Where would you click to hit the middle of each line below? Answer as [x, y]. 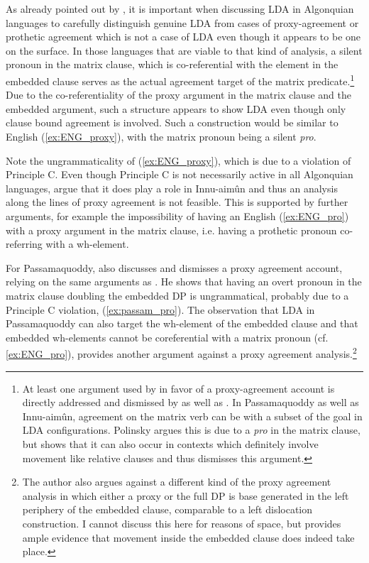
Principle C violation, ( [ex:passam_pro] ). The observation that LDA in [160, 309]
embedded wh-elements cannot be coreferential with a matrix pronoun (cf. [167, 337]
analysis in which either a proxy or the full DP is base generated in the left [186, 495]
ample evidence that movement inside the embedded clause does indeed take [188, 537]
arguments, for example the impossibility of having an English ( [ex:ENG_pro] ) [177, 215]
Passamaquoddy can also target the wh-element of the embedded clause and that [182, 323]
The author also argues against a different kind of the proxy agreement [177, 482]
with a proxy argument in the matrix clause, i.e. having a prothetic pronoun [171, 230]
